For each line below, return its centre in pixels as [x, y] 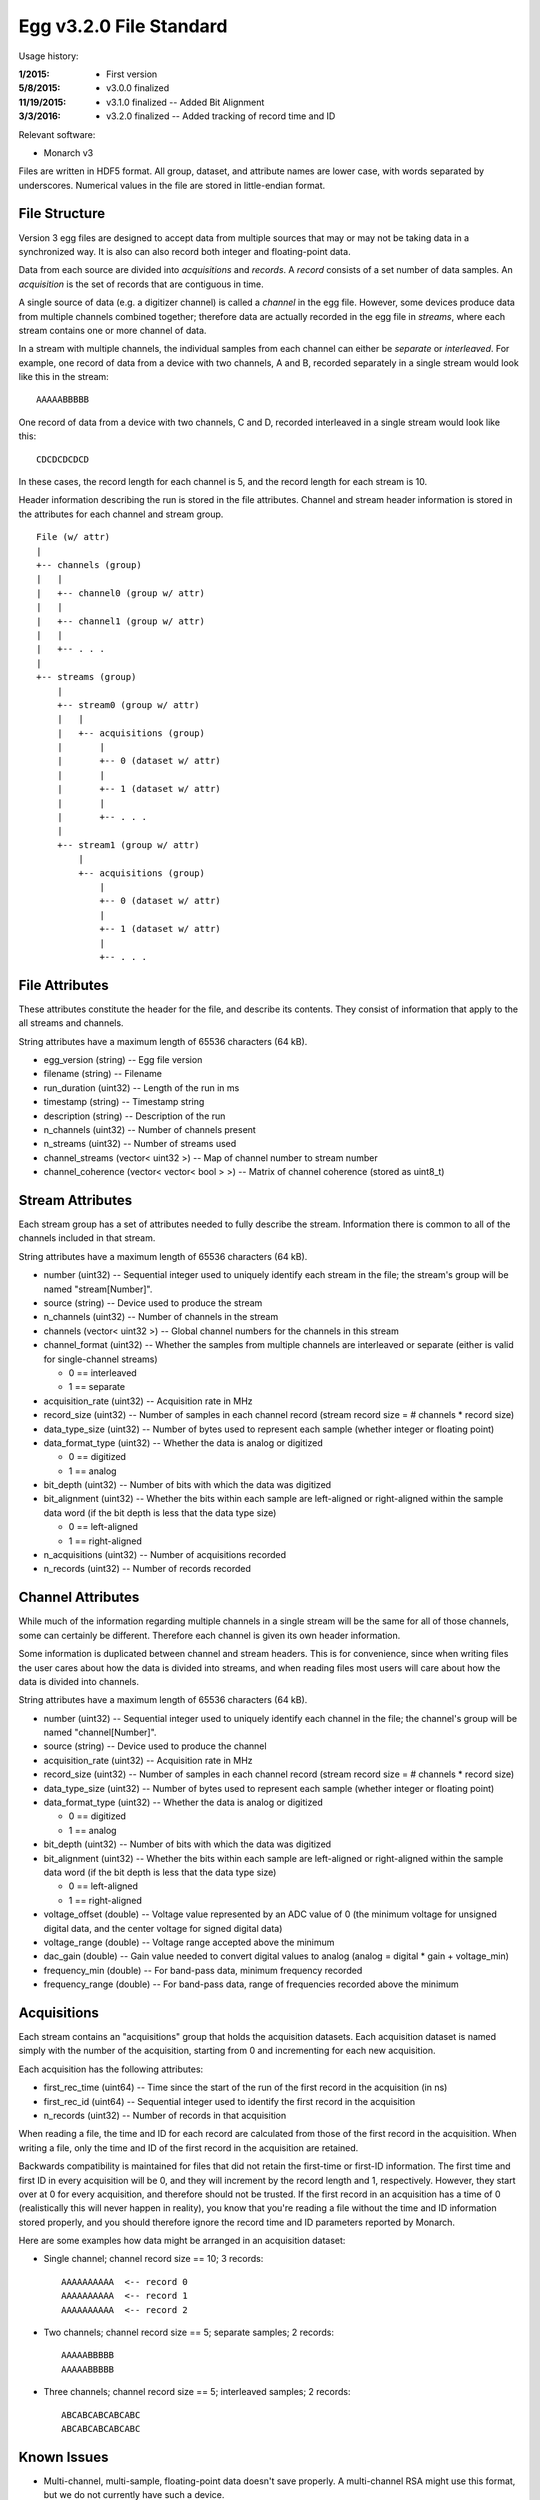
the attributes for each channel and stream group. [121, 514]
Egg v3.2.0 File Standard [123, 26]
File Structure [61, 213]
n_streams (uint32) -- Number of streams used [140, 1144]
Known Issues [63, 2456]
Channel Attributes [79, 1597]
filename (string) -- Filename [102, 1074]
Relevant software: [57, 134]
